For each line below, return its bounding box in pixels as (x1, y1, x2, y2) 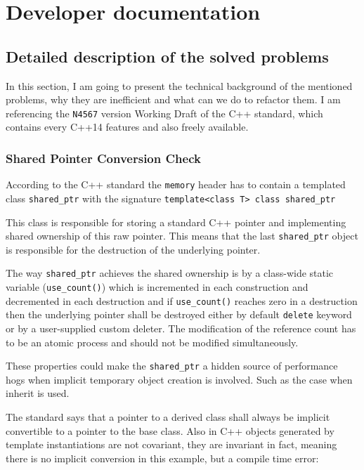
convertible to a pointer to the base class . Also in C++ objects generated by (6, 423, 334, 438)
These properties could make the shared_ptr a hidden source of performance (6, 358, 338, 373)
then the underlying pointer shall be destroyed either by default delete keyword (6, 307, 352, 322)
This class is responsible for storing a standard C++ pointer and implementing (6, 214, 346, 229)
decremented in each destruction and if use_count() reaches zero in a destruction (6, 293, 358, 308)
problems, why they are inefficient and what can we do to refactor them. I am (6, 92, 341, 107)
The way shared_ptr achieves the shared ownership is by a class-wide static (6, 266, 334, 280)
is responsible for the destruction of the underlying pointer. (6, 242, 261, 256)
